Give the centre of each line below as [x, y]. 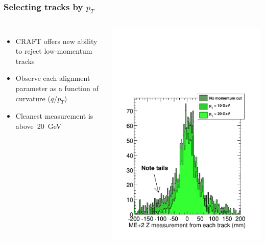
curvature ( [33, 98]
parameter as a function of [57, 88]
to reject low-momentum [54, 51]
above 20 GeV [39, 126]
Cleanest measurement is [54, 116]
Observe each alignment [53, 78]
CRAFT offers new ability [56, 41]
